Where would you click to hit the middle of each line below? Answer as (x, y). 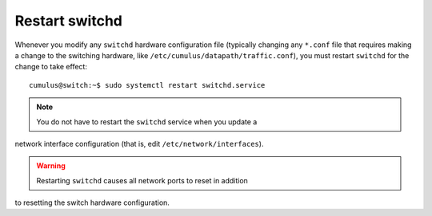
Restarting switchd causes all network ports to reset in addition (142, 180)
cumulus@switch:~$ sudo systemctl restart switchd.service (147, 85)
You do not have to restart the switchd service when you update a (147, 122)
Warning (51, 166)
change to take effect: (51, 67)
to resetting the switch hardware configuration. (92, 202)
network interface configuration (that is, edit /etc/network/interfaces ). (139, 143)
